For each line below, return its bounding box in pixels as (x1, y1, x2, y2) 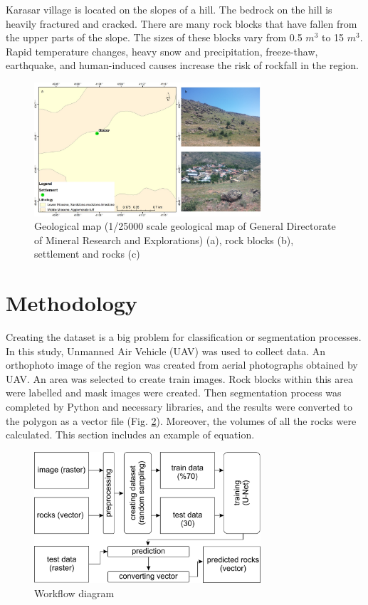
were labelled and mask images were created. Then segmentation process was (6, 385, 342, 400)
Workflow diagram (34, 585, 115, 600)
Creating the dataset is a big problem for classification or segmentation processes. (6, 330, 362, 344)
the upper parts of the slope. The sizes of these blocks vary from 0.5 (6, 30, 303, 45)
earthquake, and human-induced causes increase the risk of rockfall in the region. (6, 58, 359, 73)
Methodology (6, 288, 137, 317)
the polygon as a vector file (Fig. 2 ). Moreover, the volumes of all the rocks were (6, 413, 357, 428)
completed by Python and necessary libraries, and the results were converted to (6, 399, 352, 414)
